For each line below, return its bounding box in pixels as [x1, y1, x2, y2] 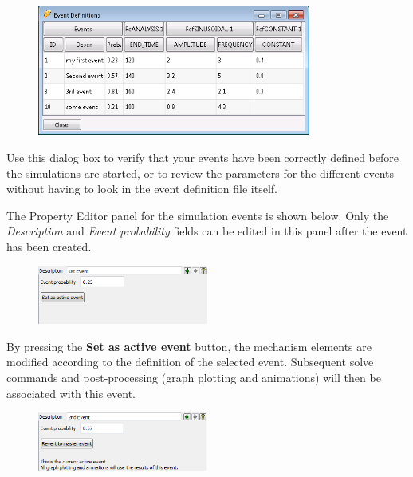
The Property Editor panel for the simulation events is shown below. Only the [6, 207, 389, 223]
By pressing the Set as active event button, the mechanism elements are [6, 337, 372, 354]
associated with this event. [6, 384, 136, 401]
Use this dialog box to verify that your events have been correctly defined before [6, 149, 399, 166]
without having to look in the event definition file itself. [6, 180, 278, 197]
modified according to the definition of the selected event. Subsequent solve [6, 353, 374, 370]
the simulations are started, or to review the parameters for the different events [6, 164, 394, 181]
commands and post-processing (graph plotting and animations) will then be [6, 369, 381, 386]
